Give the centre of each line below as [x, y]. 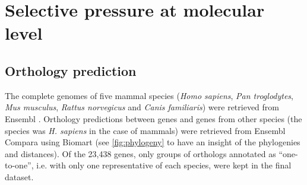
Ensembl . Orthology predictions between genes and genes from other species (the [153, 118]
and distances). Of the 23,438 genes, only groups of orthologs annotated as [140, 153]
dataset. [19, 176]
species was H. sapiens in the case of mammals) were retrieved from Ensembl [145, 130]
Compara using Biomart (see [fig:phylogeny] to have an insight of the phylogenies [153, 142]
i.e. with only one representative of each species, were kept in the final [164, 165]
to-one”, [19, 165]
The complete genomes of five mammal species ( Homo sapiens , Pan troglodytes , [149, 95]
